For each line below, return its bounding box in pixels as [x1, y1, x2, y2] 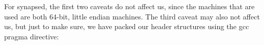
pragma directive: [4, 31, 59, 41]
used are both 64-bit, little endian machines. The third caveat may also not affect [4, 11, 260, 21]
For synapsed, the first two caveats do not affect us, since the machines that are [4, 1, 255, 11]
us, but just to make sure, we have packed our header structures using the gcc [4, 21, 249, 32]
